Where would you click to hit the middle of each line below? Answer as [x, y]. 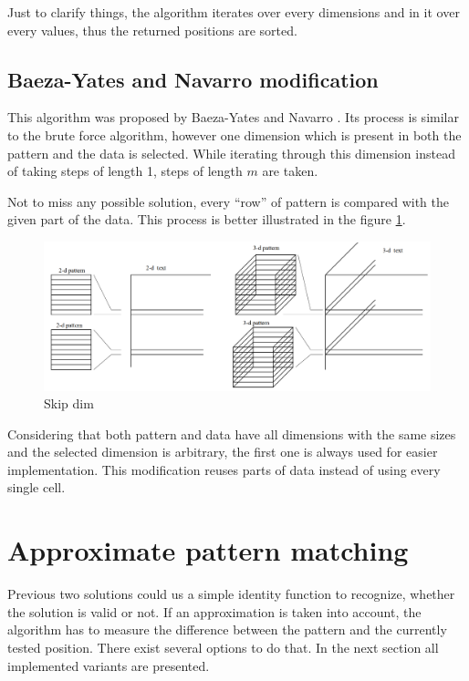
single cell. [36, 487]
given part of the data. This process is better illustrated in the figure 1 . [207, 219]
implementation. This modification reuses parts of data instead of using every [224, 469]
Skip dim [69, 403]
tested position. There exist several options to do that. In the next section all [223, 647]
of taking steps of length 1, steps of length [125, 171]
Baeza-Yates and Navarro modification [193, 79]
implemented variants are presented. [109, 665]
